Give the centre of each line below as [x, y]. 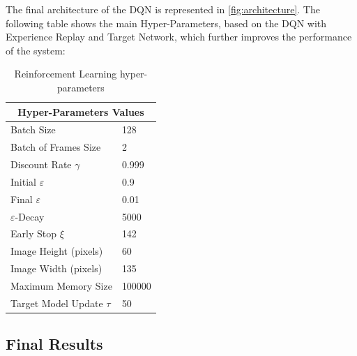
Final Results [54, 344]
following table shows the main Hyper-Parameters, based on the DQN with [166, 23]
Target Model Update [57, 303]
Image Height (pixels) [57, 251]
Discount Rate [41, 164]
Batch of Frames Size [56, 147]
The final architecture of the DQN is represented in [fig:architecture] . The [163, 9]
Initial [23, 181]
